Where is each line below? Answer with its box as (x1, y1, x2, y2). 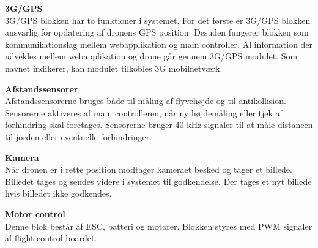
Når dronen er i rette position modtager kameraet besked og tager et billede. (5, 163, 292, 176)
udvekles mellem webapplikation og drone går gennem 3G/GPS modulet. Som (5, 50, 298, 62)
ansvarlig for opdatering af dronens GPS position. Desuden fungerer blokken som (5, 26, 309, 39)
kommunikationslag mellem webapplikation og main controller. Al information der (5, 37, 313, 50)
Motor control (5, 207, 65, 220)
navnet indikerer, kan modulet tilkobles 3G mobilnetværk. (5, 61, 223, 74)
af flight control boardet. (5, 231, 97, 244)
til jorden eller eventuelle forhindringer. (5, 130, 152, 143)
